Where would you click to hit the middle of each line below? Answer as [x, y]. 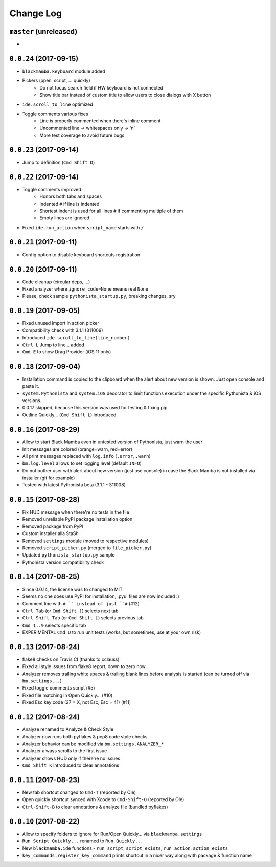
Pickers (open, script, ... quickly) [56, 81]
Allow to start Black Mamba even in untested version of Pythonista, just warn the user [112, 442]
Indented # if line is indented [70, 204]
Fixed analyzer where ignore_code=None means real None [85, 289]
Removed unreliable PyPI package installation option [77, 519]
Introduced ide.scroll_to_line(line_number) [76, 338]
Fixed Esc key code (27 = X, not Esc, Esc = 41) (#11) [77, 702]
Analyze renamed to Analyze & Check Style [68, 729]
